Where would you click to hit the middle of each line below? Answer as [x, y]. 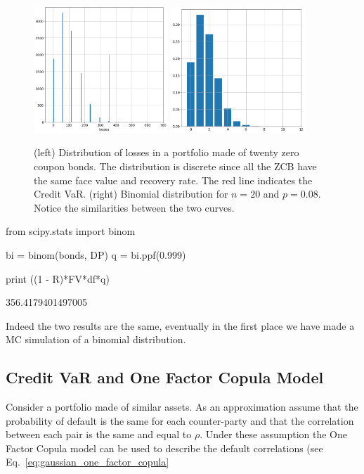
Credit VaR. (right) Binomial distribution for [131, 194]
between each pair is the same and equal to [99, 434]
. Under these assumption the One [273, 434]
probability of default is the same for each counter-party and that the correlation [180, 420]
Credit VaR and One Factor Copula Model [165, 377]
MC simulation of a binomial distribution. [96, 339]
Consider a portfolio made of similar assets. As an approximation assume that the [182, 407]
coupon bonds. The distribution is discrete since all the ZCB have [175, 166]
